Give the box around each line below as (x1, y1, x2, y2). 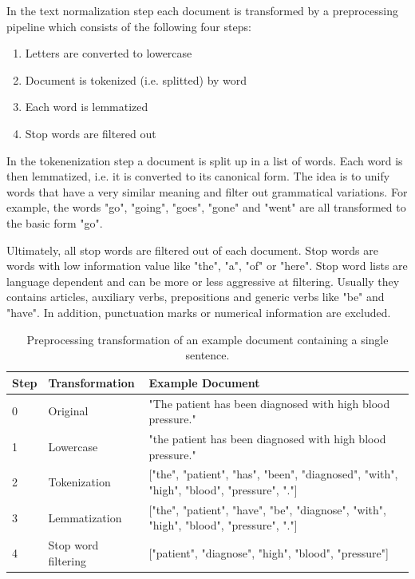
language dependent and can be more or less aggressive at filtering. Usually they (6, 272, 400, 289)
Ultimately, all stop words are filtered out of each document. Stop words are (6, 241, 378, 258)
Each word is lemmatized (25, 98, 148, 115)
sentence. (185, 347, 230, 363)
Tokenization (48, 474, 111, 490)
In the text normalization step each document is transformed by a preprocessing (6, 2, 398, 18)
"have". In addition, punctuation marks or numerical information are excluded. (6, 303, 391, 320)
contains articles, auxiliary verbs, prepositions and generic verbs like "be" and (6, 288, 385, 305)
